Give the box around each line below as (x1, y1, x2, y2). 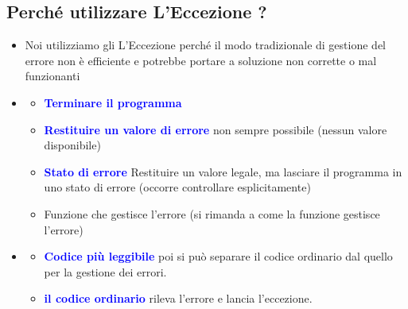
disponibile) (44, 137, 101, 153)
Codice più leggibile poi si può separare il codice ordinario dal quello (44, 248, 393, 265)
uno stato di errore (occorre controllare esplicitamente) (44, 179, 311, 195)
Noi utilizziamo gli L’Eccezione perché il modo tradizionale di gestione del (25, 37, 386, 53)
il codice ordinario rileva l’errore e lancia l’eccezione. (44, 290, 313, 307)
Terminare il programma (44, 94, 182, 110)
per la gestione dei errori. (44, 263, 167, 280)
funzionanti (25, 68, 80, 84)
